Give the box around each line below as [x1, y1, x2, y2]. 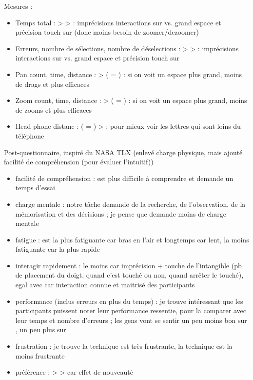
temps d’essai [15, 182, 55, 193]
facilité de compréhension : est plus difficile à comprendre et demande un [15, 173, 234, 183]
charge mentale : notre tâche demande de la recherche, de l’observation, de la [15, 199, 246, 209]
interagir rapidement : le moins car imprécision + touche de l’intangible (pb [15, 260, 242, 270]
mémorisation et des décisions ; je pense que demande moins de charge [15, 208, 226, 219]
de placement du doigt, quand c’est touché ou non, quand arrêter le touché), [15, 270, 244, 280]
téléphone [15, 130, 44, 140]
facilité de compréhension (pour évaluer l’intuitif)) [4, 157, 154, 167]
